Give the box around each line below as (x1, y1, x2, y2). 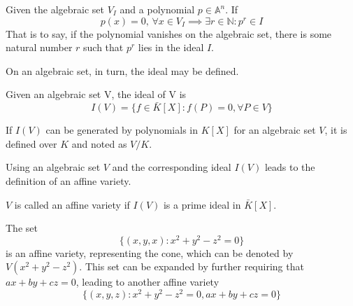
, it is (324, 123, 347, 137)
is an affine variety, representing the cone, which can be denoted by (6, 245, 294, 260)
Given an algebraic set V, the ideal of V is (6, 87, 187, 102)
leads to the (264, 160, 315, 174)
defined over (6, 136, 57, 151)
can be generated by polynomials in (45, 123, 198, 137)
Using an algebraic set (6, 160, 101, 174)
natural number (6, 40, 73, 55)
